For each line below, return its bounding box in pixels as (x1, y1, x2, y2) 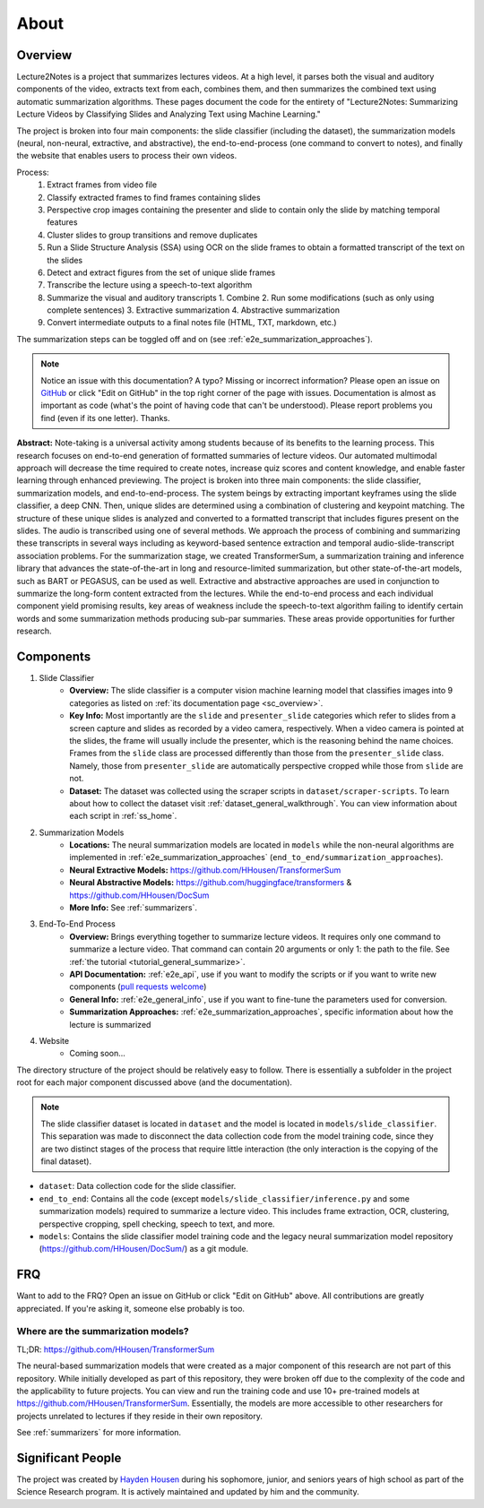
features (47, 217, 78, 228)
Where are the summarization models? (16, 1325, 190, 1338)
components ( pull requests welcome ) (69, 981, 207, 992)
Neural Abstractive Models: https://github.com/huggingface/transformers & (69, 877, 352, 888)
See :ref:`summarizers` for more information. (16, 1427, 182, 1438)
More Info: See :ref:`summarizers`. (69, 902, 197, 913)
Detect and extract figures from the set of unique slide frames (47, 267, 276, 278)
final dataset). (40, 1156, 92, 1167)
